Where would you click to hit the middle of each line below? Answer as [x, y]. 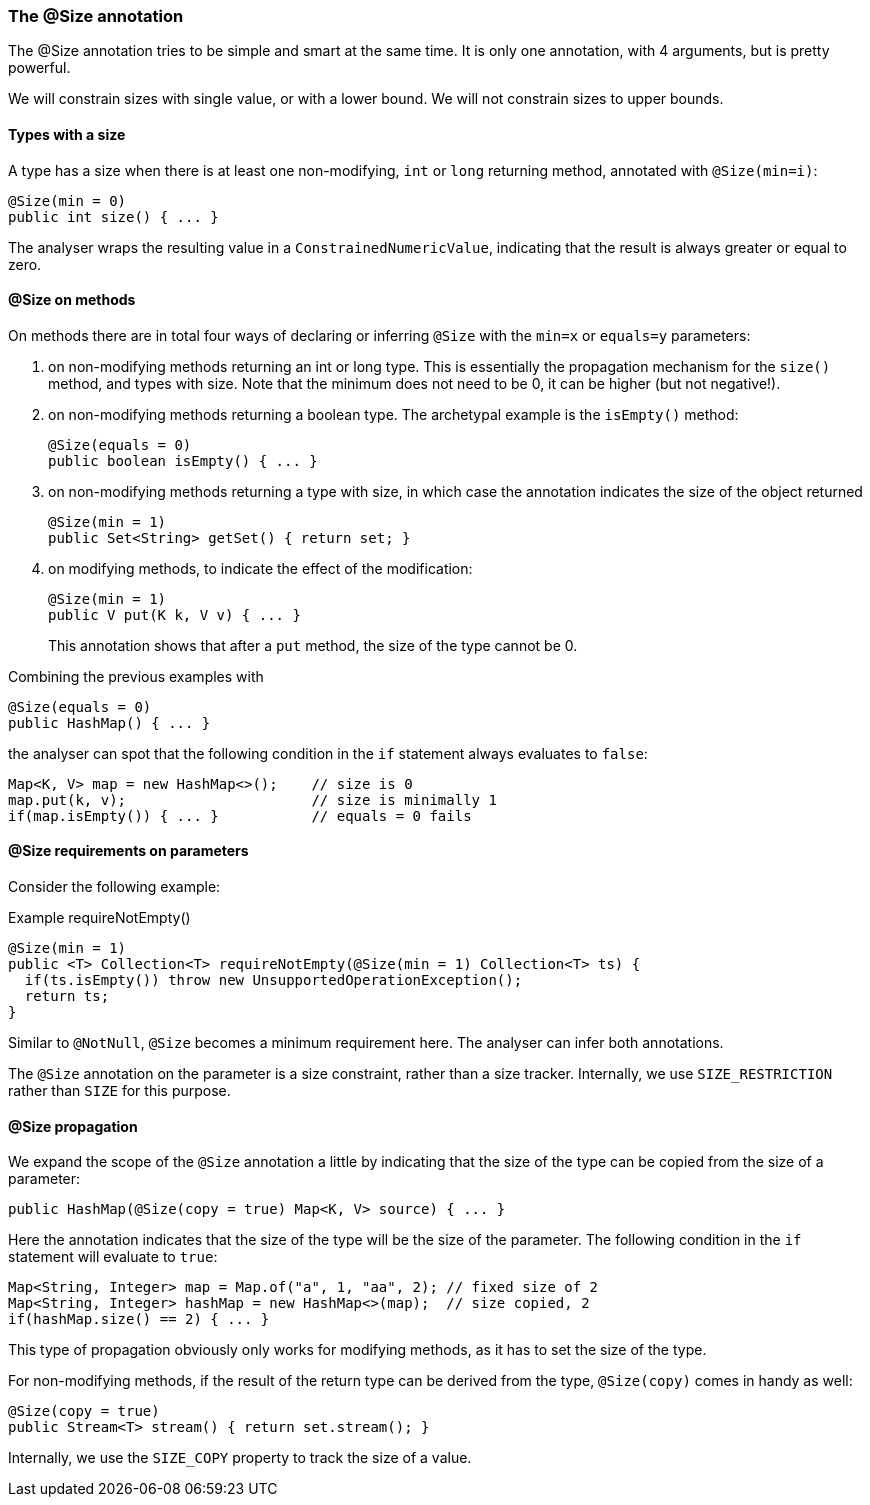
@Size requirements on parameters [128, 851]
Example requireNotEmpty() [99, 918]
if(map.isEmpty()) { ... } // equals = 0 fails [240, 815]
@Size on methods [72, 300]
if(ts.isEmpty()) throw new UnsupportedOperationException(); [273, 980]
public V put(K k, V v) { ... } [174, 614]
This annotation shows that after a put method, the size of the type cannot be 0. [313, 645]
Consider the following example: [114, 887]
